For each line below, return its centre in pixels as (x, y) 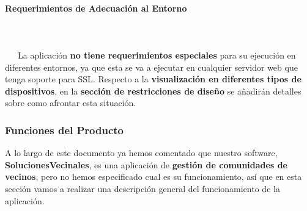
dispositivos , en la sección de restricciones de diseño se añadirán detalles (153, 91)
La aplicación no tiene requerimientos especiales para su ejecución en (157, 55)
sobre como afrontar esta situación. (71, 103)
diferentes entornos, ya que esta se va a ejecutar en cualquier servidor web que (151, 67)
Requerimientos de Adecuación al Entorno (96, 8)
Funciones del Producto (65, 130)
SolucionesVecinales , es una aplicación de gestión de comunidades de (146, 164)
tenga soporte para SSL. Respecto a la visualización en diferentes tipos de (153, 79)
